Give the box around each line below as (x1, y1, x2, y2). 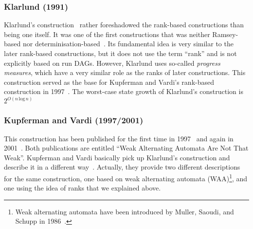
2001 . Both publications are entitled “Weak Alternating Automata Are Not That (4, 143, 249, 153)
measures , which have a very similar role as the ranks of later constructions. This (4, 67, 246, 77)
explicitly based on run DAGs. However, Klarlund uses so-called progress (4, 57, 220, 68)
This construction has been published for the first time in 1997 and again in (4, 133, 234, 143)
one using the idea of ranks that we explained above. (4, 183, 161, 193)
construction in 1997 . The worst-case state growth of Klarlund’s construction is (4, 86, 243, 96)
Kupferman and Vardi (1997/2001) (4, 114, 144, 126)
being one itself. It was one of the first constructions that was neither (4, 29, 210, 39)
